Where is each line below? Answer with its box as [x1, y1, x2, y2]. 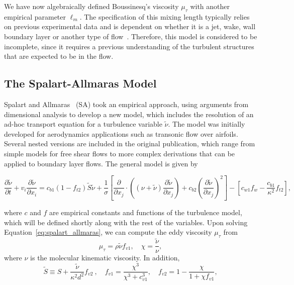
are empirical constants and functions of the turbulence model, [49, 207, 242, 218]
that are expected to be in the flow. [4, 51, 114, 61]
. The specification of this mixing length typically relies [79, 11, 250, 22]
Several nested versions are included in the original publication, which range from [4, 138, 255, 149]
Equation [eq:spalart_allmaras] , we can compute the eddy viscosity [4, 227, 212, 237]
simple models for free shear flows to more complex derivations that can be [4, 148, 235, 158]
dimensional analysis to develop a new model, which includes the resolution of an [4, 109, 254, 119]
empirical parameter [4, 11, 66, 22]
